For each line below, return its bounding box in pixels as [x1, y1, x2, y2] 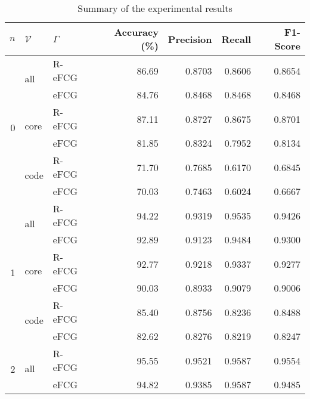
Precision [168, 32, 212, 46]
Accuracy [114, 25, 159, 39]
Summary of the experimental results [77, 1, 232, 15]
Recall [221, 32, 252, 46]
